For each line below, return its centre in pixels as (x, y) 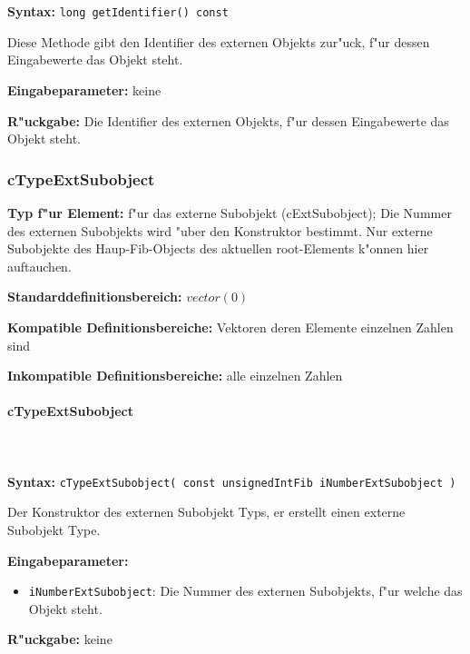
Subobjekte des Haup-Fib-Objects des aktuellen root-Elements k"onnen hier (218, 248)
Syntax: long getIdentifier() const (118, 11)
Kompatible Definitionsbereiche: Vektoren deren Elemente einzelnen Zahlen (230, 327)
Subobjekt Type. (54, 530)
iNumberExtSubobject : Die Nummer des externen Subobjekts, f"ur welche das (245, 591)
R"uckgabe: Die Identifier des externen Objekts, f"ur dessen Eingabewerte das (228, 120)
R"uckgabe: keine (60, 639)
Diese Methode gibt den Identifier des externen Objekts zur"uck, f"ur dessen (219, 41)
